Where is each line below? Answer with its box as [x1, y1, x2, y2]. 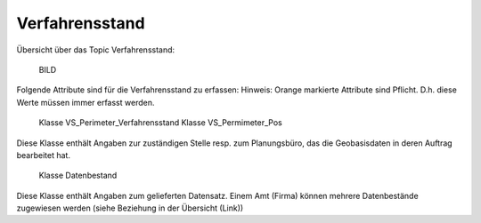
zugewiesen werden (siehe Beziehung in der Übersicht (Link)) [16, 203, 244, 213]
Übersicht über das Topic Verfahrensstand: [16, 44, 175, 55]
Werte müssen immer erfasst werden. [16, 97, 155, 108]
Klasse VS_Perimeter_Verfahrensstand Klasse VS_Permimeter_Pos [38, 117, 282, 128]
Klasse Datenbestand [38, 170, 118, 181]
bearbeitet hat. [16, 149, 71, 160]
